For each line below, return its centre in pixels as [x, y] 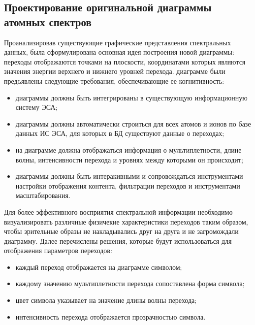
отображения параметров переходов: [58, 250]
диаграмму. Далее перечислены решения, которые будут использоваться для [118, 241]
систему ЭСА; [36, 107]
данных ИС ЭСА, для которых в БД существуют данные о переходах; [120, 133]
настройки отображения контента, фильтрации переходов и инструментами [128, 185]
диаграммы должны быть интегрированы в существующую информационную [131, 97]
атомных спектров [48, 21]
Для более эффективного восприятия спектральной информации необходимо [118, 211]
